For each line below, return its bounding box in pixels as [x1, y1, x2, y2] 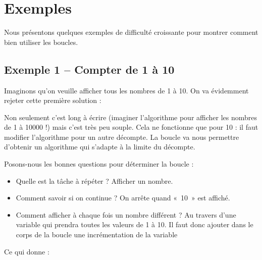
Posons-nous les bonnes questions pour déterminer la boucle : [4, 159, 194, 169]
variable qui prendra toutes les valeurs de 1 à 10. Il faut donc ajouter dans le [16, 219, 253, 230]
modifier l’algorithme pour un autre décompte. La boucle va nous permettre [4, 131, 239, 142]
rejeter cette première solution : [4, 95, 101, 106]
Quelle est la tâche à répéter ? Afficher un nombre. [16, 175, 173, 186]
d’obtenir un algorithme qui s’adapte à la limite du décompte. [4, 141, 195, 152]
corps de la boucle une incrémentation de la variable [16, 229, 178, 240]
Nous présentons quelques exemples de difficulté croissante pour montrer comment [4, 27, 258, 37]
